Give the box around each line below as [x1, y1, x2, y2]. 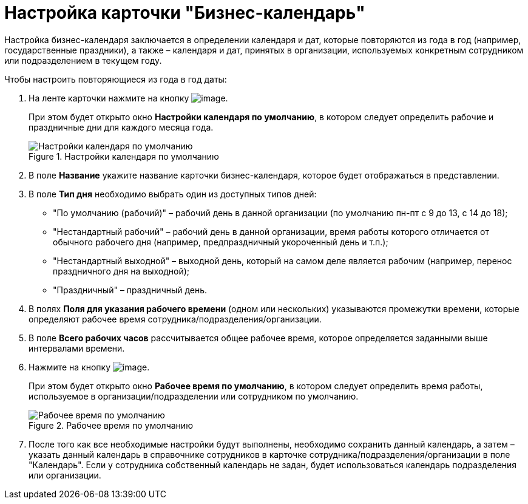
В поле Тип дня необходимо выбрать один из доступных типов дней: [29, 188, 317, 199]
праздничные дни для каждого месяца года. [29, 121, 214, 132]
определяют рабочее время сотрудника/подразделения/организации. [29, 313, 322, 324]
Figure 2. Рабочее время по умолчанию [29, 420, 193, 431]
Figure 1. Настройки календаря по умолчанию [29, 151, 219, 162]
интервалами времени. [29, 342, 125, 353]
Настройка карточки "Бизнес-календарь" [4, 2, 365, 23]
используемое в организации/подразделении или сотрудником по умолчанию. [29, 390, 359, 401]
